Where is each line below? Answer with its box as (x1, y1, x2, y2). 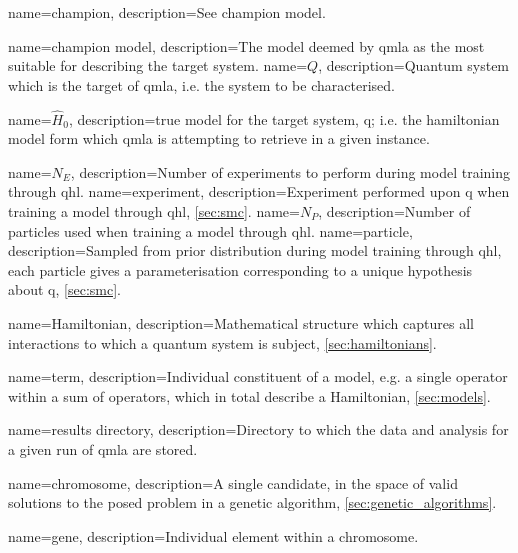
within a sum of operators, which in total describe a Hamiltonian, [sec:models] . (8, 385, 491, 406)
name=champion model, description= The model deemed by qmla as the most (8, 35, 485, 56)
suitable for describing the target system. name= (8, 55, 308, 76)
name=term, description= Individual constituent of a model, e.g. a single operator (8, 366, 508, 387)
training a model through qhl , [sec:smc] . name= (8, 200, 300, 221)
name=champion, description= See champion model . (8, 2, 326, 22)
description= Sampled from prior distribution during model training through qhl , (8, 240, 502, 261)
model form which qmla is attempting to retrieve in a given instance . (8, 128, 430, 149)
